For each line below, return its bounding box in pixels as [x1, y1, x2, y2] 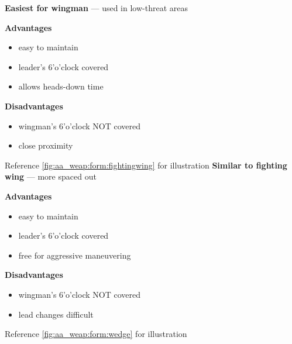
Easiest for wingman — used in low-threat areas [5, 2, 188, 13]
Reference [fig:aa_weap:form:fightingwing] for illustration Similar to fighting [5, 159, 287, 171]
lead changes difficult [18, 308, 94, 320]
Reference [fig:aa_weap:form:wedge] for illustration [5, 328, 187, 340]
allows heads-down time [18, 80, 104, 92]
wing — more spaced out [5, 170, 97, 183]
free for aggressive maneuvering [18, 249, 131, 261]
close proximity [18, 139, 73, 152]
